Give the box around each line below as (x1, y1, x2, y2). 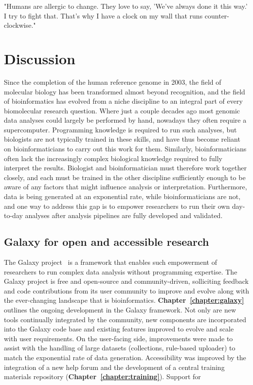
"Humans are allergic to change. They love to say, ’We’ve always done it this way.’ (4, 1, 248, 11)
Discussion (4, 48, 75, 68)
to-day (4, 210, 23, 220)
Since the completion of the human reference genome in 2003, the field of (4, 76, 221, 87)
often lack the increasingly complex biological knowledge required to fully (4, 153, 222, 163)
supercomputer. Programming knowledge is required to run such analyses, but (4, 124, 237, 134)
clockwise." (4, 20, 36, 30)
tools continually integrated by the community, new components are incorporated (4, 314, 247, 324)
